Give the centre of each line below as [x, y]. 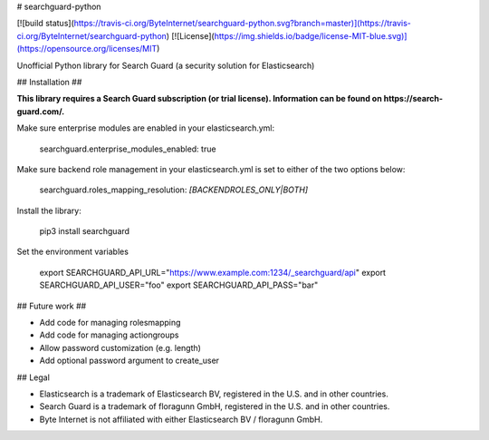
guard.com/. [41, 111]
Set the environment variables [72, 252]
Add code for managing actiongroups [109, 335]
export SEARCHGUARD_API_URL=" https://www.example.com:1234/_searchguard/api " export [213, 272]
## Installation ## [49, 82]
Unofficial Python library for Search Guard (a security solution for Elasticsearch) [166, 65]
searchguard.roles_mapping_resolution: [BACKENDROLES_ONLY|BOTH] [173, 190]
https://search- [413, 99]
